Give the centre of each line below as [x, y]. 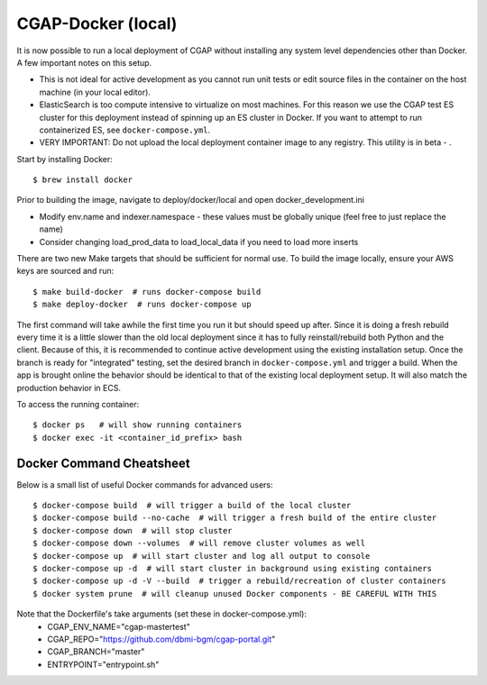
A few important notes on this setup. [84, 62]
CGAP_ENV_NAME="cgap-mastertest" [119, 626]
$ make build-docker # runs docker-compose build [147, 292]
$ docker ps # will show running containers [138, 425]
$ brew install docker [83, 180]
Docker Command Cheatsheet [103, 463]
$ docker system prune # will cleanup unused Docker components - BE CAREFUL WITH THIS [235, 594]
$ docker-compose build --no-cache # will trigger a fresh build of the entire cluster [235, 518]
